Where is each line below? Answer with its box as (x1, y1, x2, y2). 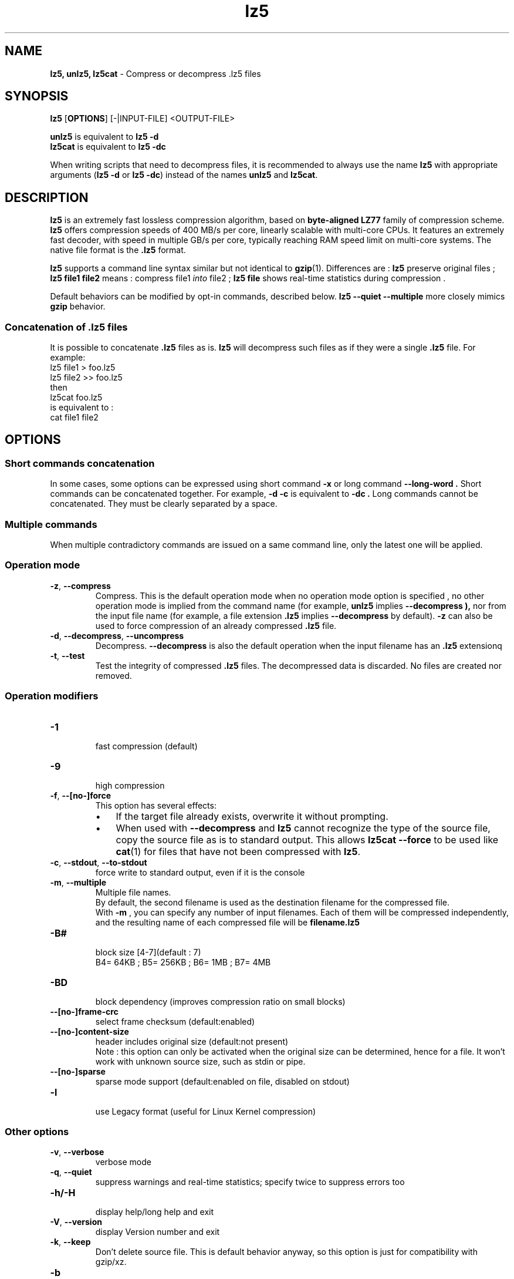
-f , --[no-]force (50, 790, 111, 800)
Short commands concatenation (5, 457, 155, 469)
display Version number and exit (95, 1227, 220, 1237)
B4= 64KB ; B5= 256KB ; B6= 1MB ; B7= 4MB (95, 957, 271, 967)
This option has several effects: (95, 800, 217, 810)
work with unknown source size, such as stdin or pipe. (95, 1056, 306, 1066)
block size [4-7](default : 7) (95, 947, 201, 957)
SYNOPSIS (5, 89, 69, 104)
